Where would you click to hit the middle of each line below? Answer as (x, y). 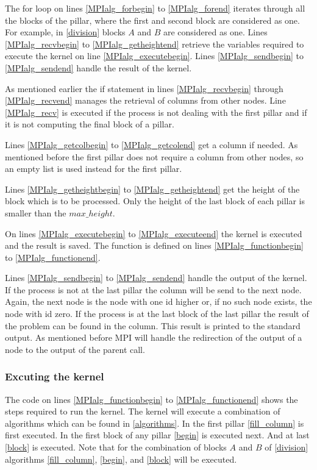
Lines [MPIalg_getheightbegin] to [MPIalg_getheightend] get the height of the (152, 189)
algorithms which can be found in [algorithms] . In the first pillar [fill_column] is (155, 423)
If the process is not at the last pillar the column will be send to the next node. (153, 289)
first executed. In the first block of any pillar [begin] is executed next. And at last (157, 435)
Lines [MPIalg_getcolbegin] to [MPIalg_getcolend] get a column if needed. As (151, 144)
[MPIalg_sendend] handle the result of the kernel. (98, 67)
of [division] (287, 447)
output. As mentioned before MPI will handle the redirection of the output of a (154, 337)
